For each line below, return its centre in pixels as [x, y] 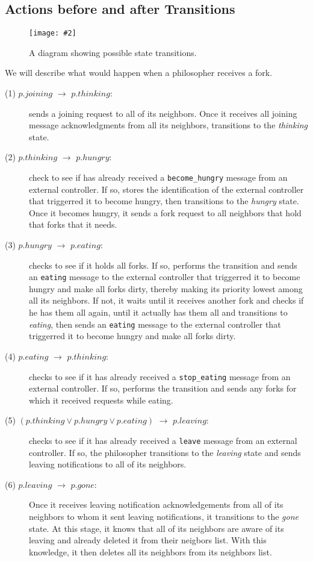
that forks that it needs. [73, 224]
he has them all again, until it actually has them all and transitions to [158, 312]
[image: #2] [53, 33]
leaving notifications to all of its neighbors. [108, 464]
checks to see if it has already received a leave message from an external [163, 440]
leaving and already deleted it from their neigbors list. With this [148, 540]
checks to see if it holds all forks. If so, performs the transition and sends [163, 265]
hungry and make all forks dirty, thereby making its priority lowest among [166, 288]
